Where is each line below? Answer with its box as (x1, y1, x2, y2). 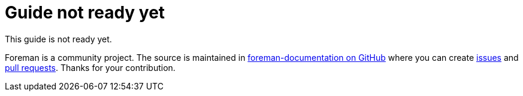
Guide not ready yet (5, 2, 165, 23)
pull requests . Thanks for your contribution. (5, 62, 176, 73)
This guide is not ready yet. (5, 33, 112, 44)
